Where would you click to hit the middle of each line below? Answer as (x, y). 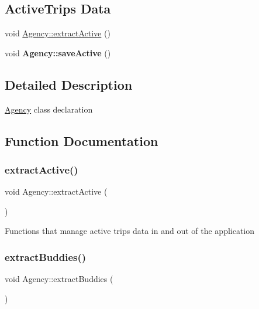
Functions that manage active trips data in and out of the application (130, 231)
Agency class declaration (49, 109)
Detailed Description (69, 84)
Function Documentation (82, 140)
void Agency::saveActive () (58, 52)
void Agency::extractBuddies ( (59, 279)
